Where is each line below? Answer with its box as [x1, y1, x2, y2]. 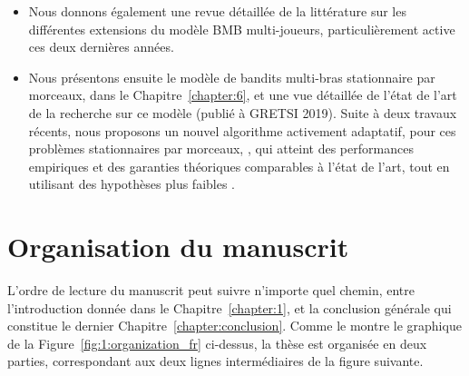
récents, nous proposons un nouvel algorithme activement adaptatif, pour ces [28, 121, 456, 140]
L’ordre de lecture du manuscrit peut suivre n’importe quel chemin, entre [7, 281, 415, 300]
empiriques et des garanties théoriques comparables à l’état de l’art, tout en [28, 156, 450, 175]
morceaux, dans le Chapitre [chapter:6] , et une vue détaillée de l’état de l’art [28, 85, 457, 104]
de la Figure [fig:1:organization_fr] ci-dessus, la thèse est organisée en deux [7, 333, 427, 352]
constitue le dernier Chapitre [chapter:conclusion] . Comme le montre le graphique [7, 316, 462, 335]
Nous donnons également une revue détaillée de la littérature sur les [28, 2, 406, 20]
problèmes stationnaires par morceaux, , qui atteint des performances [28, 139, 414, 158]
